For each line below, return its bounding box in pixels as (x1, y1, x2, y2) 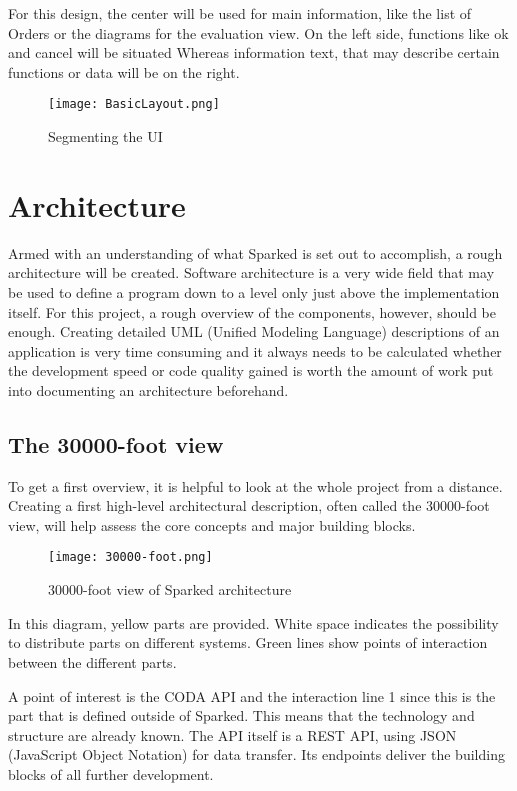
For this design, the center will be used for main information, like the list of (8, 3, 472, 23)
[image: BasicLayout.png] (48, 97, 220, 112)
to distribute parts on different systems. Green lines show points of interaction (8, 632, 488, 653)
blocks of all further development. (8, 763, 214, 784)
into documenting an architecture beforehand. (8, 379, 289, 400)
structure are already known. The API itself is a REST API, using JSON (8, 724, 457, 745)
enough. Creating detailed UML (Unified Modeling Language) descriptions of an (8, 321, 500, 342)
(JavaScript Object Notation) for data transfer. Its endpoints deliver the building (8, 744, 505, 765)
